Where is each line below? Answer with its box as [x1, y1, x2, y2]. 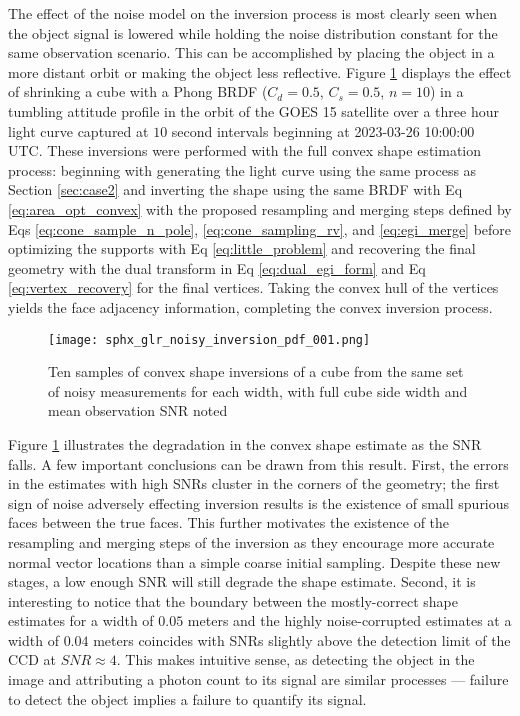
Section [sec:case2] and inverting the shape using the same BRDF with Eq [8, 179, 463, 200]
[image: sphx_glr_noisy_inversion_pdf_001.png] [48, 332, 371, 347]
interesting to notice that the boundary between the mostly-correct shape [8, 590, 458, 611]
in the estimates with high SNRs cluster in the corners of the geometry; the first [8, 473, 500, 494]
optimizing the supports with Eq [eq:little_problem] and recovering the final [8, 238, 476, 259]
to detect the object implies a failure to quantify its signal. [8, 688, 367, 709]
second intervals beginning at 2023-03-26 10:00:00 [171, 120, 475, 141]
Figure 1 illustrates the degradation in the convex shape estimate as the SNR [8, 433, 482, 454]
